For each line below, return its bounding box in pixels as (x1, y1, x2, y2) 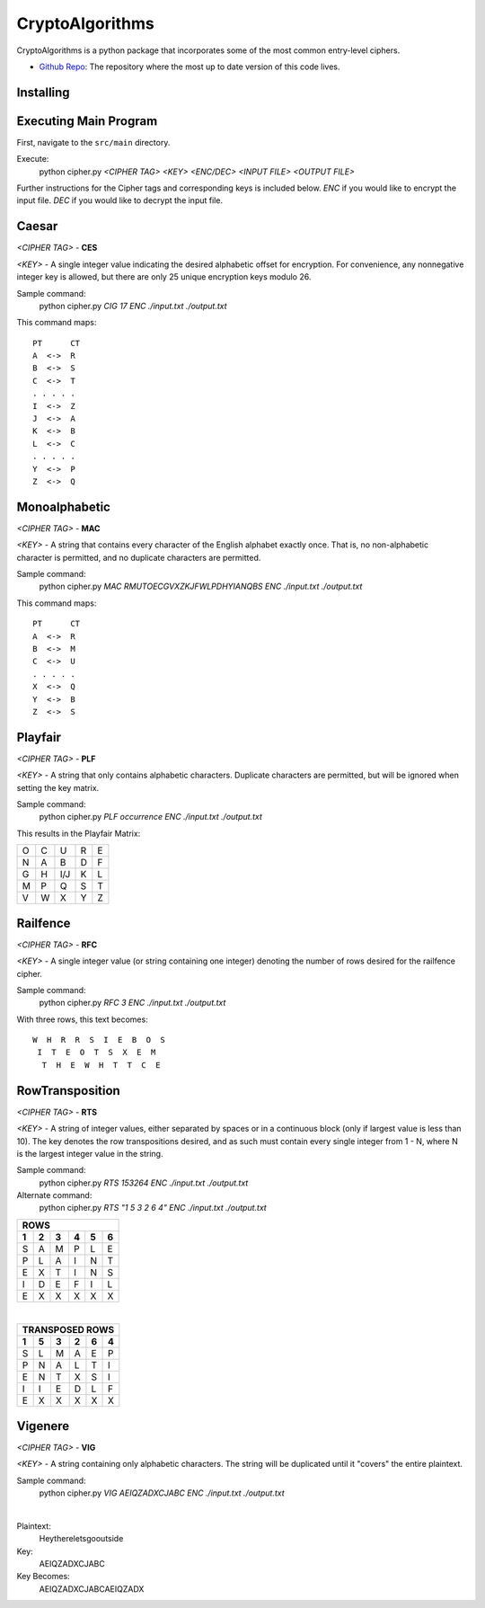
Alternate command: (16, 1190, 93, 1201)
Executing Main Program (16, 113, 158, 129)
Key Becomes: (16, 1571, 71, 1582)
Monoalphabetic (16, 499, 111, 514)
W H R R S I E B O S (32, 1035, 166, 1045)
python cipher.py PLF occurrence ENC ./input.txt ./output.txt (39, 812, 262, 822)
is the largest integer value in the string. (16, 1148, 163, 1159)
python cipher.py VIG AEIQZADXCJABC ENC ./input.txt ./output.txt (39, 1488, 285, 1498)
